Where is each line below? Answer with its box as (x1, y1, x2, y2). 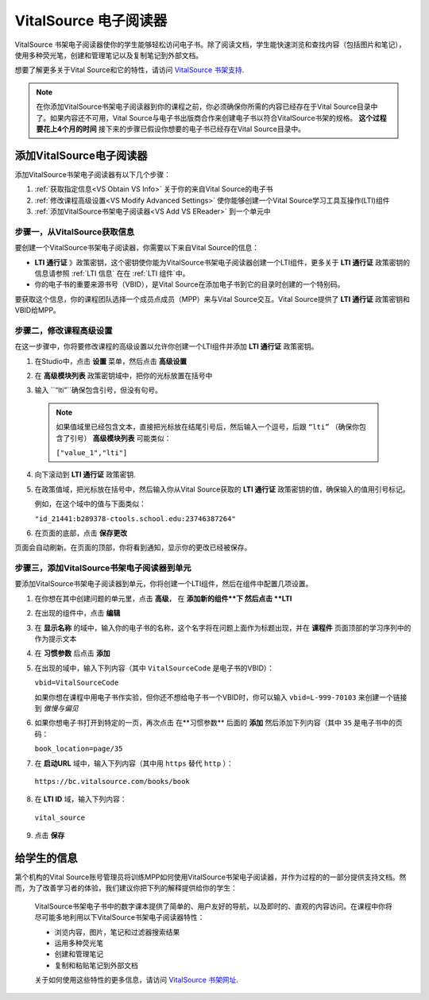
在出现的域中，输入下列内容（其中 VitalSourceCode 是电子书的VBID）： (34, 663, 274, 673)
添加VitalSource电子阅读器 (14, 149, 148, 162)
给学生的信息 (14, 851, 78, 865)
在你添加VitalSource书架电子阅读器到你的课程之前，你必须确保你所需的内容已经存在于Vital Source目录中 (36, 102, 378, 111)
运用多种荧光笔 (54, 938, 103, 948)
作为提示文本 (34, 634, 77, 643)
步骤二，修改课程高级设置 (14, 325, 113, 336)
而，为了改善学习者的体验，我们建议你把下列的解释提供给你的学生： (14, 883, 238, 893)
